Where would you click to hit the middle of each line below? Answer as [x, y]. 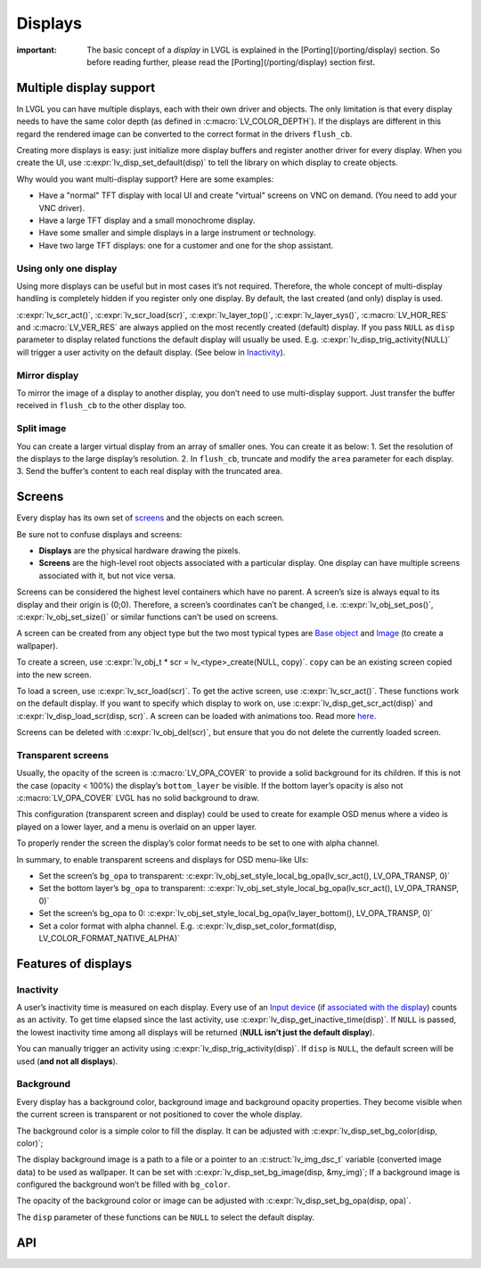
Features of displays [74, 964]
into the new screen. [54, 675]
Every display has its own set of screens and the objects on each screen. [151, 518]
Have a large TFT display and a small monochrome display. [147, 220]
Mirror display [48, 375]
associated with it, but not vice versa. [107, 576]
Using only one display [67, 268]
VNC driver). [61, 208]
